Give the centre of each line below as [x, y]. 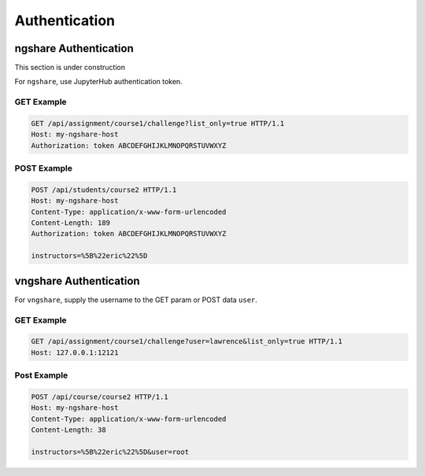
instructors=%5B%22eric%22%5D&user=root [110, 452]
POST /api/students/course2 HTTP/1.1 [104, 190]
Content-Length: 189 [70, 223]
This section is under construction [70, 68]
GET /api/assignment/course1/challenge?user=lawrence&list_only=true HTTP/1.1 [187, 341]
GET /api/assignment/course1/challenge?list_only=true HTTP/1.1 [158, 123]
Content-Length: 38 [68, 430]
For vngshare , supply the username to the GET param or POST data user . [136, 300]
